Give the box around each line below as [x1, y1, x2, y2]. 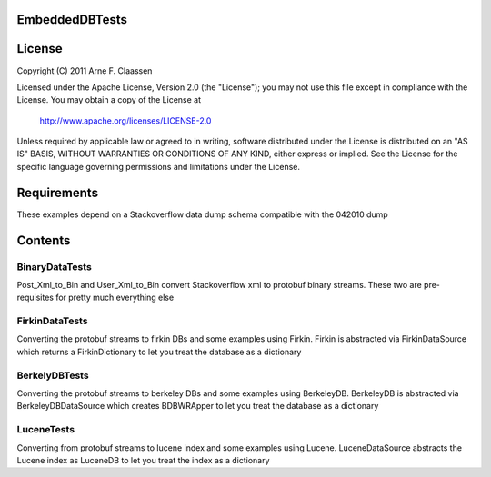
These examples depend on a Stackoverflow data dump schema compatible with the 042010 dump [16, 209, 388, 220]
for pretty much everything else [55, 292, 175, 303]
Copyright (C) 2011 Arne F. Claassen [16, 65, 153, 76]
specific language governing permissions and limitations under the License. [16, 161, 300, 172]
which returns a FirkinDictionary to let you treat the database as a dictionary [16, 346, 302, 357]
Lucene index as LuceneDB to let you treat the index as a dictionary [16, 454, 270, 465]
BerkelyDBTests [16, 369, 90, 382]
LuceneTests [16, 423, 75, 436]
